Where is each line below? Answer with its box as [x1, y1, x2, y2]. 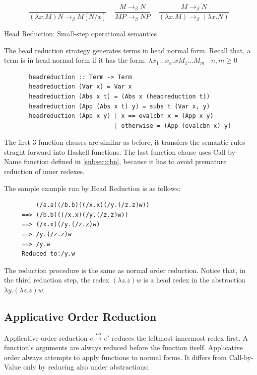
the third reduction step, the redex [4, 275, 110, 285]
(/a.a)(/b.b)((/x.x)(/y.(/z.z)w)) [36, 201, 150, 209]
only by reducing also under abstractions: [23, 362, 149, 372]
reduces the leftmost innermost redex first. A [112, 332, 248, 343]
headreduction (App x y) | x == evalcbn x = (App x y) [29, 112, 214, 120]
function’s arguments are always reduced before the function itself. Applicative [4, 342, 243, 353]
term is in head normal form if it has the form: [4, 55, 146, 65]
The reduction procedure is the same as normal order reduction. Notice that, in [4, 265, 246, 275]
